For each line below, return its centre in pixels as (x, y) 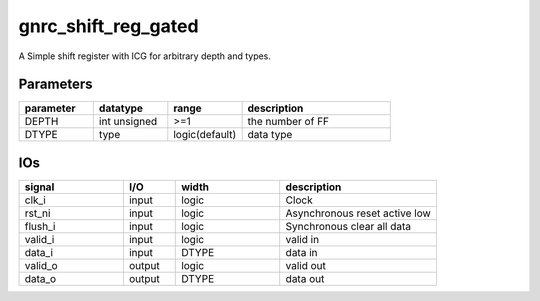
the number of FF (288, 122)
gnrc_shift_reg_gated (108, 26)
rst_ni (37, 213)
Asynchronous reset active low (358, 213)
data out (305, 278)
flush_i (40, 226)
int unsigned (128, 122)
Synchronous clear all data (348, 226)
